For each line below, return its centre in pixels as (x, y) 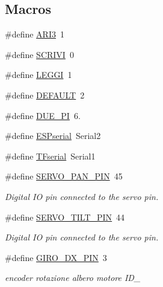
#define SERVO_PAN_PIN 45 (64, 176)
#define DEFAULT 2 (45, 95)
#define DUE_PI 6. (43, 115)
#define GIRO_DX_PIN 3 (56, 257)
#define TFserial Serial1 (50, 156)
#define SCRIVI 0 (39, 54)
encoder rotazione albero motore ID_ (73, 278)
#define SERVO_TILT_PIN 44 (65, 217)
